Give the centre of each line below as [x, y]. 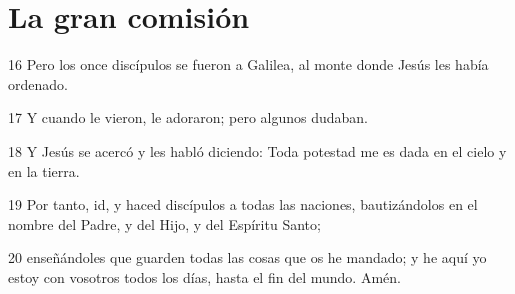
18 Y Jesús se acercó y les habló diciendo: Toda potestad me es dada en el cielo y [257, 150]
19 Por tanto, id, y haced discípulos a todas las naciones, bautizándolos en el [243, 204]
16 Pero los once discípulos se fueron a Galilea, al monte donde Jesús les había [248, 64]
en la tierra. [44, 170]
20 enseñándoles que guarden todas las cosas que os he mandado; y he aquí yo [247, 257]
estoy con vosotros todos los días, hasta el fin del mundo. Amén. [204, 276]
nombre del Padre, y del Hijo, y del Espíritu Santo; [164, 223]
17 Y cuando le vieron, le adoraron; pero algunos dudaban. [188, 117]
